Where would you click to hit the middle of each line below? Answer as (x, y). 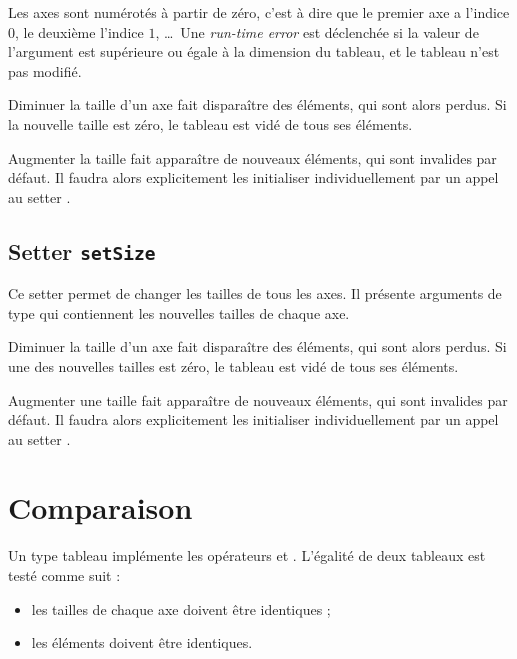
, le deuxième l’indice (79, 31)
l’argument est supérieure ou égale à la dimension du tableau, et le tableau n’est (254, 51)
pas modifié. (45, 70)
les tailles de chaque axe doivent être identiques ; (181, 608)
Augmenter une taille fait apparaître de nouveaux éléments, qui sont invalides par (258, 399)
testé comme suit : (64, 575)
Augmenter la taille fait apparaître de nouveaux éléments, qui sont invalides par (252, 157)
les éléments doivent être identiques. (142, 642)
